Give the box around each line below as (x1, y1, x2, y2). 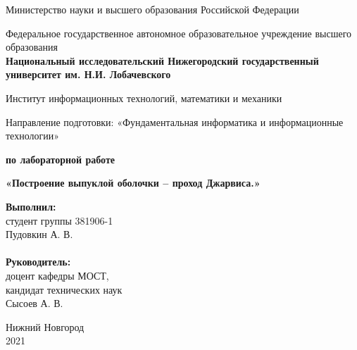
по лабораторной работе (6, 151, 115, 166)
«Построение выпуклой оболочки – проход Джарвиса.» (6, 175, 261, 190)
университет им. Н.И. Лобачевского (6, 67, 171, 82)
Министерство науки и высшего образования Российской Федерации (6, 2, 299, 16)
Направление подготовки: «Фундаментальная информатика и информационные (6, 114, 344, 129)
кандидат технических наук (6, 282, 123, 296)
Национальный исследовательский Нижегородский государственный (6, 53, 319, 68)
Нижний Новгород (6, 319, 84, 334)
